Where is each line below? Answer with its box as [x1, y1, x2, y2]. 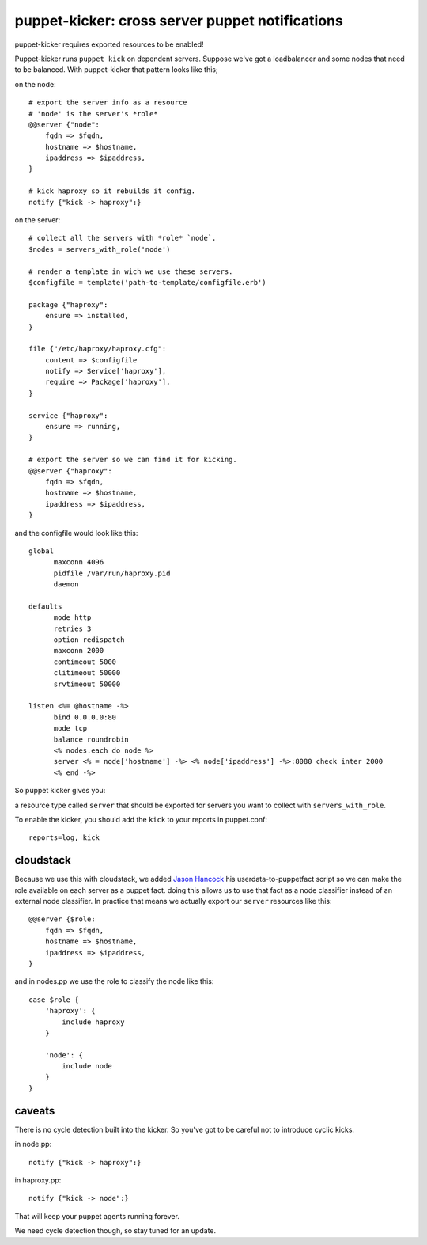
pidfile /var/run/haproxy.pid [53, 568, 171, 578]
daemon [53, 580, 79, 589]
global [28, 546, 55, 556]
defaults [28, 602, 62, 611]
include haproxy [62, 1017, 125, 1027]
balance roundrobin [53, 734, 130, 744]
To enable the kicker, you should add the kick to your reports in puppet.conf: [14, 814, 268, 824]
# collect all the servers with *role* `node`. [28, 233, 217, 243]
